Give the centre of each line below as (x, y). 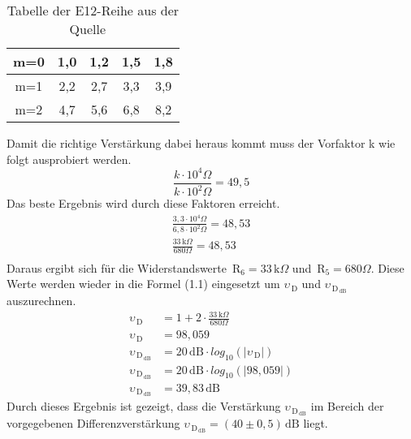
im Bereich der (347, 406)
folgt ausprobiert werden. (69, 159)
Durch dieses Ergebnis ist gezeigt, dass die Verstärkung (144, 406)
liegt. (316, 423)
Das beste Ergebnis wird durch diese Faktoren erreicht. (143, 203)
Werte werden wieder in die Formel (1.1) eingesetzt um (143, 284)
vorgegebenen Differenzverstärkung (93, 423)
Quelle (88, 29)
